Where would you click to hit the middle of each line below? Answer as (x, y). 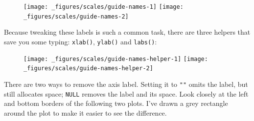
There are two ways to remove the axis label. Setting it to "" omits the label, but (126, 84)
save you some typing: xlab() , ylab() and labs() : (81, 41)
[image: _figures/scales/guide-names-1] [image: (104, 7)
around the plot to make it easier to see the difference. (85, 112)
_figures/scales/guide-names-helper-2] (88, 69)
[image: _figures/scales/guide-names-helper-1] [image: (116, 59)
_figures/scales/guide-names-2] (76, 16)
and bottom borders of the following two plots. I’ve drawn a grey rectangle (116, 103)
